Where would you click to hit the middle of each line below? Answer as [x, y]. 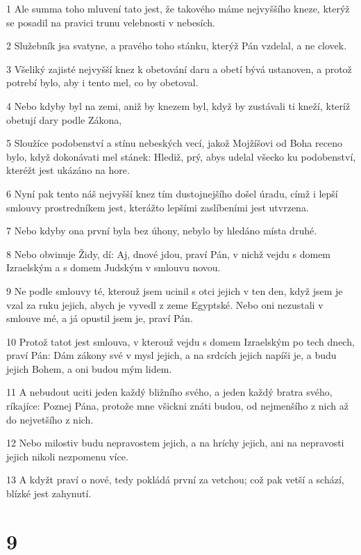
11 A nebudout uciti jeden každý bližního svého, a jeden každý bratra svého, [169, 392]
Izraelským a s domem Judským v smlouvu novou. [114, 267]
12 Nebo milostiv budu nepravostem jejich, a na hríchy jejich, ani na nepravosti [175, 443]
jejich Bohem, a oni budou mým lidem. [89, 368]
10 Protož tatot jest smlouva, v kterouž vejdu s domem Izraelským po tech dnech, [180, 341]
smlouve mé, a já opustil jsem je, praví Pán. [100, 318]
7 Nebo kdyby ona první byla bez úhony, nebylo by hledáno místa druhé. [162, 231]
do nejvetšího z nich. [50, 419]
